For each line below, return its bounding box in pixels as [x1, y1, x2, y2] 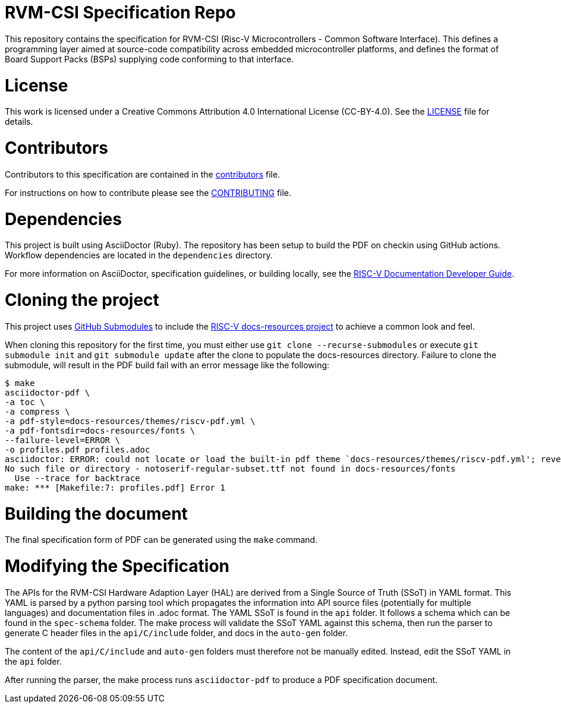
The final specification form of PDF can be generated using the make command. [5, 535, 318, 545]
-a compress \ [5, 406, 70, 416]
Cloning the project [5, 290, 159, 310]
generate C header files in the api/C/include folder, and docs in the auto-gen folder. [5, 627, 348, 638]
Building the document [5, 503, 188, 524]
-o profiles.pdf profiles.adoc [5, 444, 150, 454]
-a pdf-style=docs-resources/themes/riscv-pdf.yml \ [5, 416, 256, 426]
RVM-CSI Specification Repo [5, 2, 236, 23]
